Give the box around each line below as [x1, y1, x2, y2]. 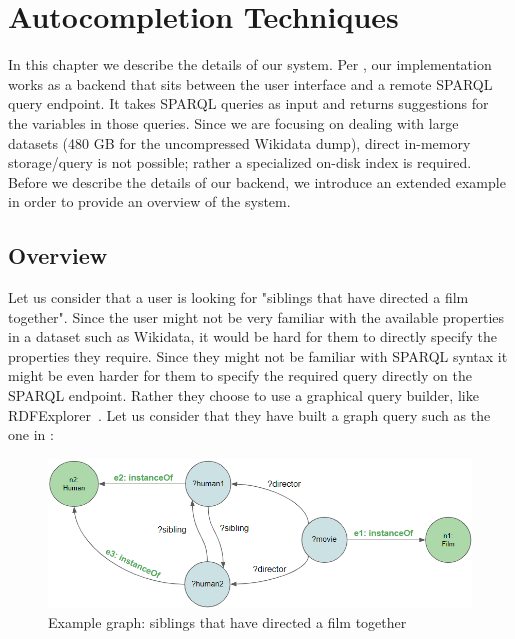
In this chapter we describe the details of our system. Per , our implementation [8, 54, 492, 75]
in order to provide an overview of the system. [8, 191, 291, 212]
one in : [8, 424, 54, 445]
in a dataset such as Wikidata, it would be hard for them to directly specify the [8, 326, 497, 347]
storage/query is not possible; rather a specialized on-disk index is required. [8, 152, 472, 173]
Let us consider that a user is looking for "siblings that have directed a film [8, 287, 469, 308]
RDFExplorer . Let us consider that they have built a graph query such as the [8, 404, 491, 425]
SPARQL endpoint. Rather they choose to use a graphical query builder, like [8, 385, 479, 406]
